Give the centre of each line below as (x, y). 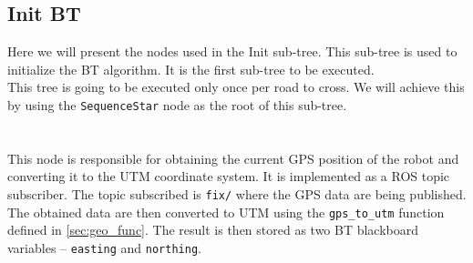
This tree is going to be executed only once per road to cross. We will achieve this (236, 87)
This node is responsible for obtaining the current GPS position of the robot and (233, 158)
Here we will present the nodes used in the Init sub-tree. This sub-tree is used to (232, 51)
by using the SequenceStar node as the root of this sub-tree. (177, 104)
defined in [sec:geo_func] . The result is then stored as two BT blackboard (213, 230)
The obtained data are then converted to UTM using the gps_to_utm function (226, 212)
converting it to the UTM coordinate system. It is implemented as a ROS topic (229, 176)
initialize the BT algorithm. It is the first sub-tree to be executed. (191, 69)
